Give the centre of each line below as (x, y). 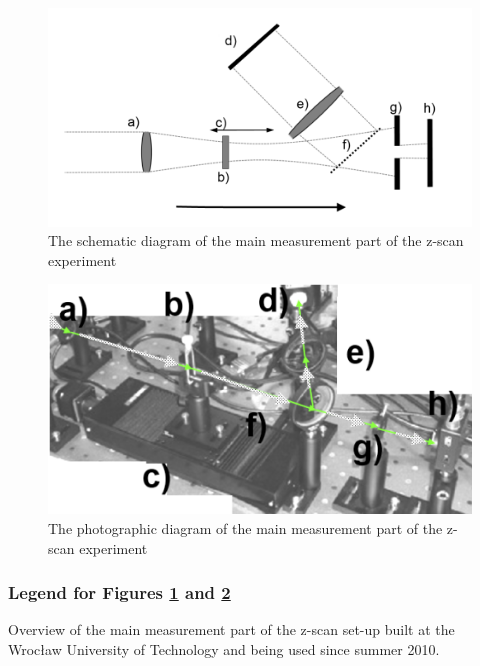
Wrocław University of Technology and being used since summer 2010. (224, 648)
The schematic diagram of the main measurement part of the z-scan (256, 240)
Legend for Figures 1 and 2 (119, 592)
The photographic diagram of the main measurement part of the (245, 527)
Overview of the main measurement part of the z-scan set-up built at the (231, 629)
